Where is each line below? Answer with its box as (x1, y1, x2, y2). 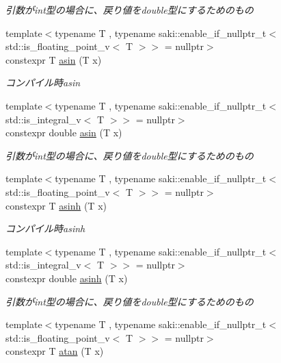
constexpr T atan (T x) (5, 344, 104, 358)
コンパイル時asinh (5, 221, 85, 236)
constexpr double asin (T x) (5, 125, 122, 140)
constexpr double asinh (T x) (5, 271, 128, 285)
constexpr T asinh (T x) (5, 198, 107, 212)
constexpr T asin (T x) (5, 52, 102, 66)
